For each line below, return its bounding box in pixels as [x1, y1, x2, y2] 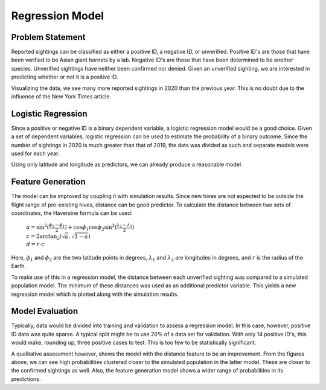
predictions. [11, 375, 41, 383]
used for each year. [11, 150, 60, 157]
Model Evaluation [11, 306, 78, 316]
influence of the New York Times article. [11, 93, 112, 100]
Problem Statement [11, 32, 86, 42]
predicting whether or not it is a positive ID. [11, 73, 118, 81]
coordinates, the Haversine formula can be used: [11, 209, 133, 217]
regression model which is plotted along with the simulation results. [11, 290, 179, 298]
